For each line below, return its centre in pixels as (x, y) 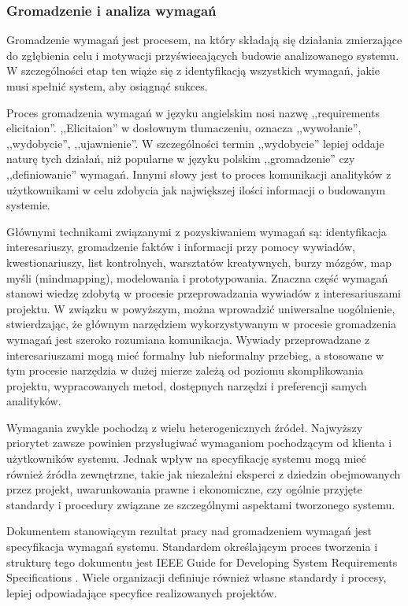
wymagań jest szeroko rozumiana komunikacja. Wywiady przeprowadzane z (188, 339)
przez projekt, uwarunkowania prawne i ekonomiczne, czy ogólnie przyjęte (184, 489)
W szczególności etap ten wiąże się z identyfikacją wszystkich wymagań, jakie (193, 70)
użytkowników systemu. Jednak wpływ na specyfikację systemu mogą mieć (186, 458)
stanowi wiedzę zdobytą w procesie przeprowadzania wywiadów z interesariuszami (204, 293)
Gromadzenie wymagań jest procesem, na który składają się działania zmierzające (204, 40)
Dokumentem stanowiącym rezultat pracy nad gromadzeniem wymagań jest (189, 531)
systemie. (28, 205)
